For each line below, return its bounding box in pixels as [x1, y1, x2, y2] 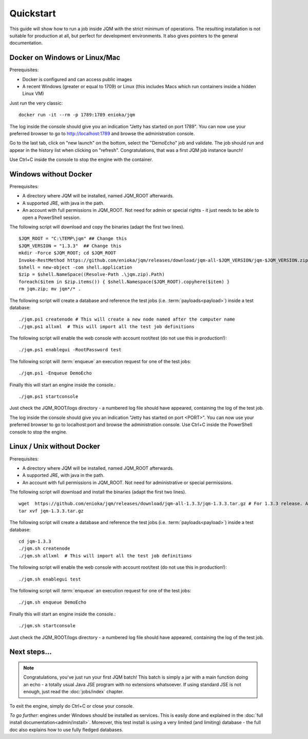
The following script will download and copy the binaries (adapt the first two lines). [9, 224, 185, 230]
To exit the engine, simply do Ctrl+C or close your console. [9, 703, 134, 709]
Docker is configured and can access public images [22, 76, 132, 82]
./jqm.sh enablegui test [18, 576, 81, 582]
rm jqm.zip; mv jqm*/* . [18, 286, 81, 292]
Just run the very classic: [9, 100, 63, 106]
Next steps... [9, 648, 52, 656]
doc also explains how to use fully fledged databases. [9, 726, 123, 733]
